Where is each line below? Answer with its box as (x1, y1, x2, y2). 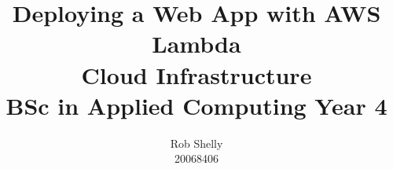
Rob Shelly (170, 134, 223, 151)
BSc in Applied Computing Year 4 (6, 89, 387, 121)
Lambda (152, 28, 241, 60)
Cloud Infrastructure (81, 58, 312, 90)
